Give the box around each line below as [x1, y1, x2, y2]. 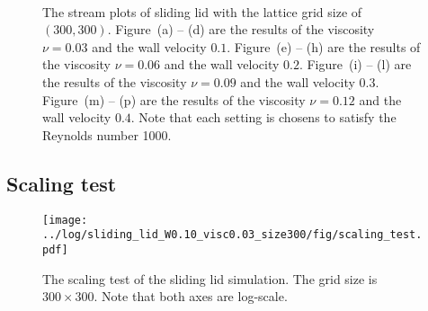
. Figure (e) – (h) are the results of [227, 37, 421, 56]
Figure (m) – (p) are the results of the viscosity [42, 90, 306, 109]
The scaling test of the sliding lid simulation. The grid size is [42, 269, 378, 288]
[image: [42, 213, 88, 227]
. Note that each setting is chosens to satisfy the [130, 108, 397, 127]
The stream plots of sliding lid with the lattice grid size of [42, 2, 362, 21]
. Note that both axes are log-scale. [94, 287, 288, 306]
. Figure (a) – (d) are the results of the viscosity [107, 20, 375, 39]
